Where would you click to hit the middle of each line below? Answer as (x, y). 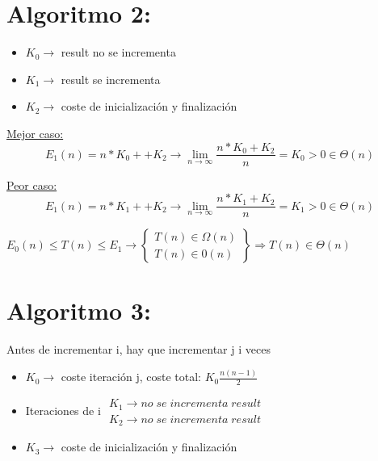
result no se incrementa (118, 52)
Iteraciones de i (63, 411)
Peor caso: (32, 184)
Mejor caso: (35, 133)
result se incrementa (111, 79)
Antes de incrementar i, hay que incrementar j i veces (139, 349)
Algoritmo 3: (79, 310)
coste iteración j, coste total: (131, 377)
